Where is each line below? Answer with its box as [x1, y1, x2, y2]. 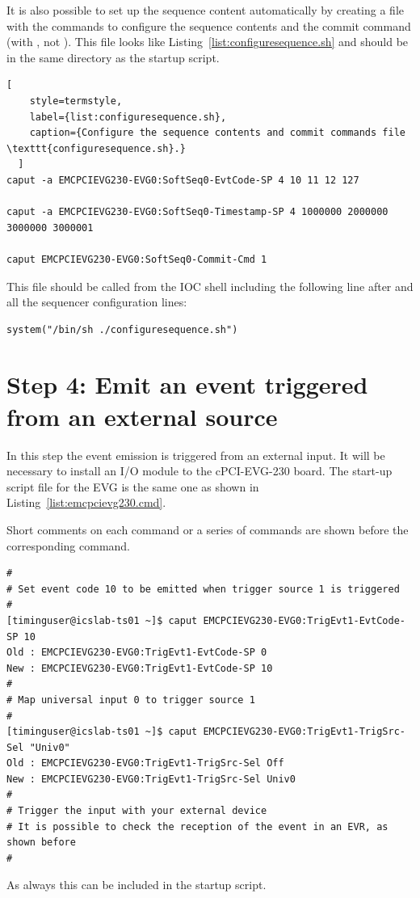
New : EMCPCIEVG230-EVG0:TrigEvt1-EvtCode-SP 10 [6, 662, 273, 674]
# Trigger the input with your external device [6, 805, 267, 817]
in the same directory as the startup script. [6, 48, 220, 65]
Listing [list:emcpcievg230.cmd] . [6, 494, 166, 511]
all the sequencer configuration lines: [6, 293, 187, 310]
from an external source [6, 399, 278, 432]
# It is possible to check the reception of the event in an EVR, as [6, 820, 388, 833]
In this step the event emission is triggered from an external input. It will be [6, 446, 385, 463]
